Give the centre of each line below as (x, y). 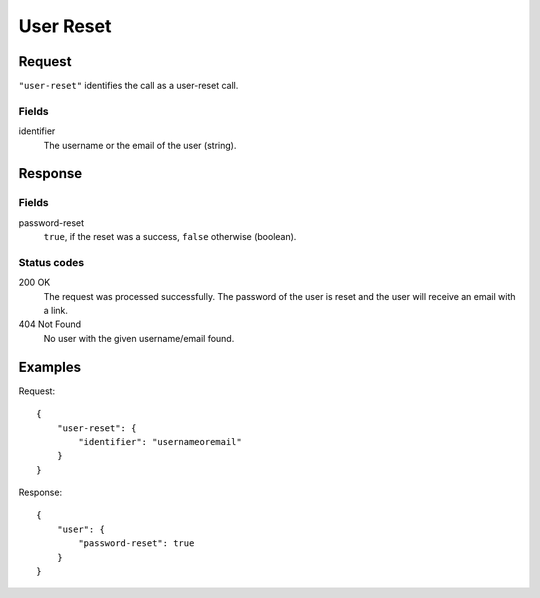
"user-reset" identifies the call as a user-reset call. (128, 86)
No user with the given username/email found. (139, 338)
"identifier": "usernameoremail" (160, 441)
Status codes (51, 262)
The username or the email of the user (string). (140, 145)
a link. (56, 311)
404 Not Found (50, 324)
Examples (50, 366)
